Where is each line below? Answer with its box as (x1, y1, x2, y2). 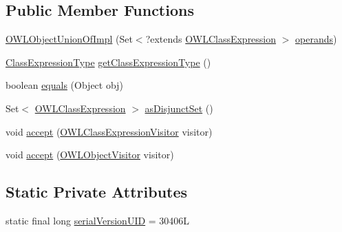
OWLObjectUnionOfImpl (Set (6, 32, 133, 46)
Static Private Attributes (6, 181, 188, 202)
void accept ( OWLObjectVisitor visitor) (6, 147, 174, 162)
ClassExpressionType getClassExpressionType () (6, 54, 211, 69)
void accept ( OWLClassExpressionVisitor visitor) (6, 124, 213, 138)
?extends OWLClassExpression (145, 32, 277, 46)
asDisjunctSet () (145, 101, 213, 115)
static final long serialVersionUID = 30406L (6, 213, 190, 227)
